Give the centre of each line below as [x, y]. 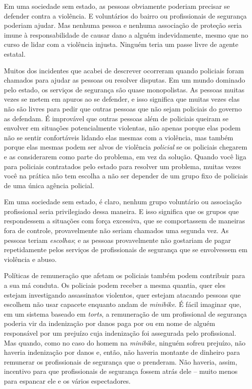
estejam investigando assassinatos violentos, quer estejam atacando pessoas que [122, 294]
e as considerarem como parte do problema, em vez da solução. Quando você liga [125, 156]
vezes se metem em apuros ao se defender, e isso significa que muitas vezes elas [122, 99]
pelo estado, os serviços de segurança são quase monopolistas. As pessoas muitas [124, 89]
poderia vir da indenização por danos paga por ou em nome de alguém [110, 323]
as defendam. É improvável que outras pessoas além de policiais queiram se [116, 118]
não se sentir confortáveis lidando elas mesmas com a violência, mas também [119, 137]
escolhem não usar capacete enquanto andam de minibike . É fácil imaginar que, [123, 304]
